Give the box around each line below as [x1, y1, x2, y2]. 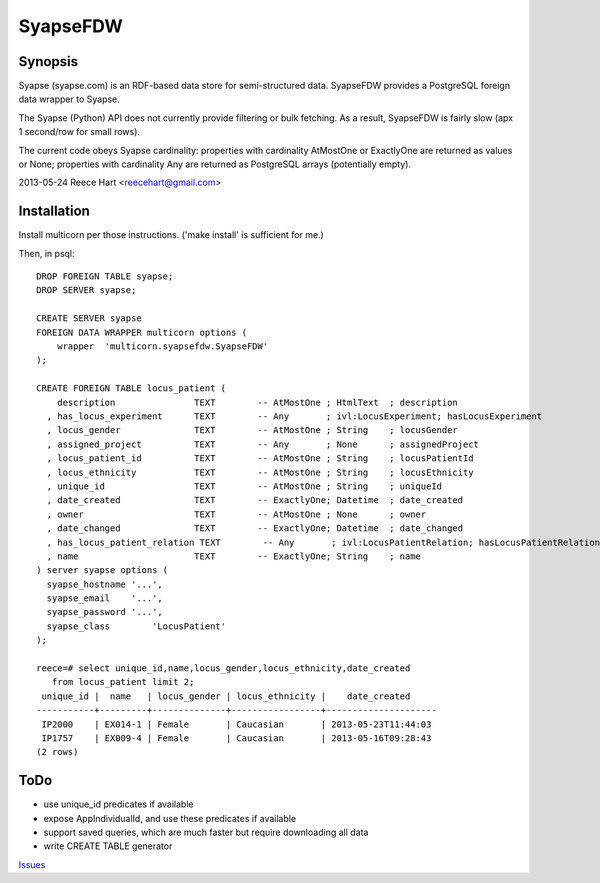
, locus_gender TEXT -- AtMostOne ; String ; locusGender [46, 425, 459, 436]
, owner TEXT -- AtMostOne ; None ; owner [46, 508, 427, 520]
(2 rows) [36, 746, 79, 758]
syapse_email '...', [46, 593, 164, 604]
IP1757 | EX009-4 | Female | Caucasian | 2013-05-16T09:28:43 [41, 732, 432, 744]
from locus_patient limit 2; [51, 676, 195, 688]
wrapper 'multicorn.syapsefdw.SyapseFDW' [56, 341, 269, 352]
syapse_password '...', [46, 606, 164, 618]
